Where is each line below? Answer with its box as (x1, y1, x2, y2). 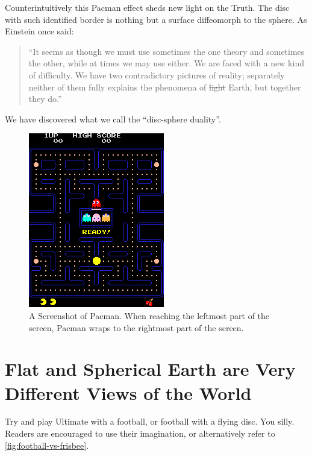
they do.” (28, 92, 62, 105)
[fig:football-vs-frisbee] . (5, 439, 89, 451)
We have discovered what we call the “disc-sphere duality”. (5, 112, 221, 125)
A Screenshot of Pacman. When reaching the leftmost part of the (29, 309, 270, 321)
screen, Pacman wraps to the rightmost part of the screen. (29, 321, 244, 334)
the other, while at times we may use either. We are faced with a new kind (28, 57, 304, 69)
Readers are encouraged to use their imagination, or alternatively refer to (5, 427, 275, 440)
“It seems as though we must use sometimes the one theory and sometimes (28, 45, 305, 57)
